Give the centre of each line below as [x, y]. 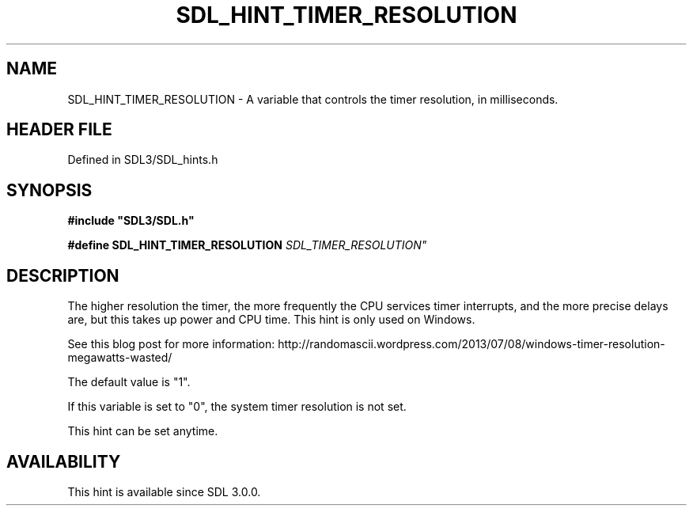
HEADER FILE [59, 130]
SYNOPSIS [49, 190]
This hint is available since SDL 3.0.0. [164, 491]
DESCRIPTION [63, 275]
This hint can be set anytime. [143, 431]
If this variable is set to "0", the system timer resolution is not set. [237, 407]
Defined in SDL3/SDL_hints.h [143, 160]
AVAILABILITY [64, 461]
